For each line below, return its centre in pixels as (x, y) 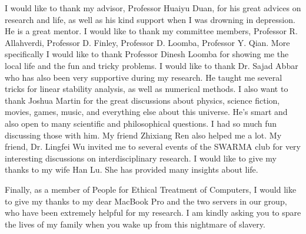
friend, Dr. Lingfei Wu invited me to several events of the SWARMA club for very (153, 146)
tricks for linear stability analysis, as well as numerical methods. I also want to (147, 89)
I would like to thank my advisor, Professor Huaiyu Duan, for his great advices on (153, 8)
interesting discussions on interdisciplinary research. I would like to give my (141, 158)
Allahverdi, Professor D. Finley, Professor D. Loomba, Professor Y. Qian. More (147, 42)
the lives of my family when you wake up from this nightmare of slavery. (135, 224)
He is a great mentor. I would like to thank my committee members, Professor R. (151, 31)
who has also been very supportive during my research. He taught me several (144, 77)
